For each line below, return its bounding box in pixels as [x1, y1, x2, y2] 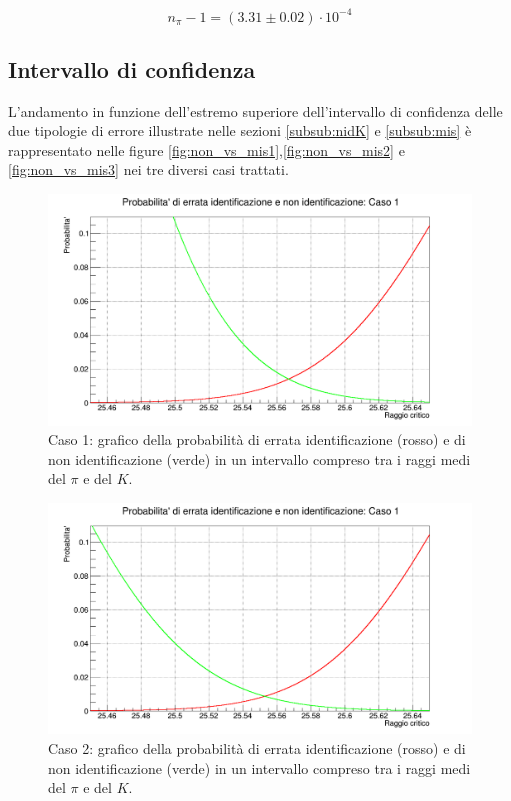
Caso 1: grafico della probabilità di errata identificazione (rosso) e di [48, 429, 466, 450]
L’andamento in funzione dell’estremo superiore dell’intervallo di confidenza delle [8, 100, 503, 121]
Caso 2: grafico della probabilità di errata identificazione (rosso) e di [48, 737, 466, 758]
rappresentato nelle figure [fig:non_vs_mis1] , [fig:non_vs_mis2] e [8, 139, 405, 160]
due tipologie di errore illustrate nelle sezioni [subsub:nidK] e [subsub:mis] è [8, 120, 472, 141]
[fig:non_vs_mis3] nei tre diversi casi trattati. [8, 159, 289, 180]
